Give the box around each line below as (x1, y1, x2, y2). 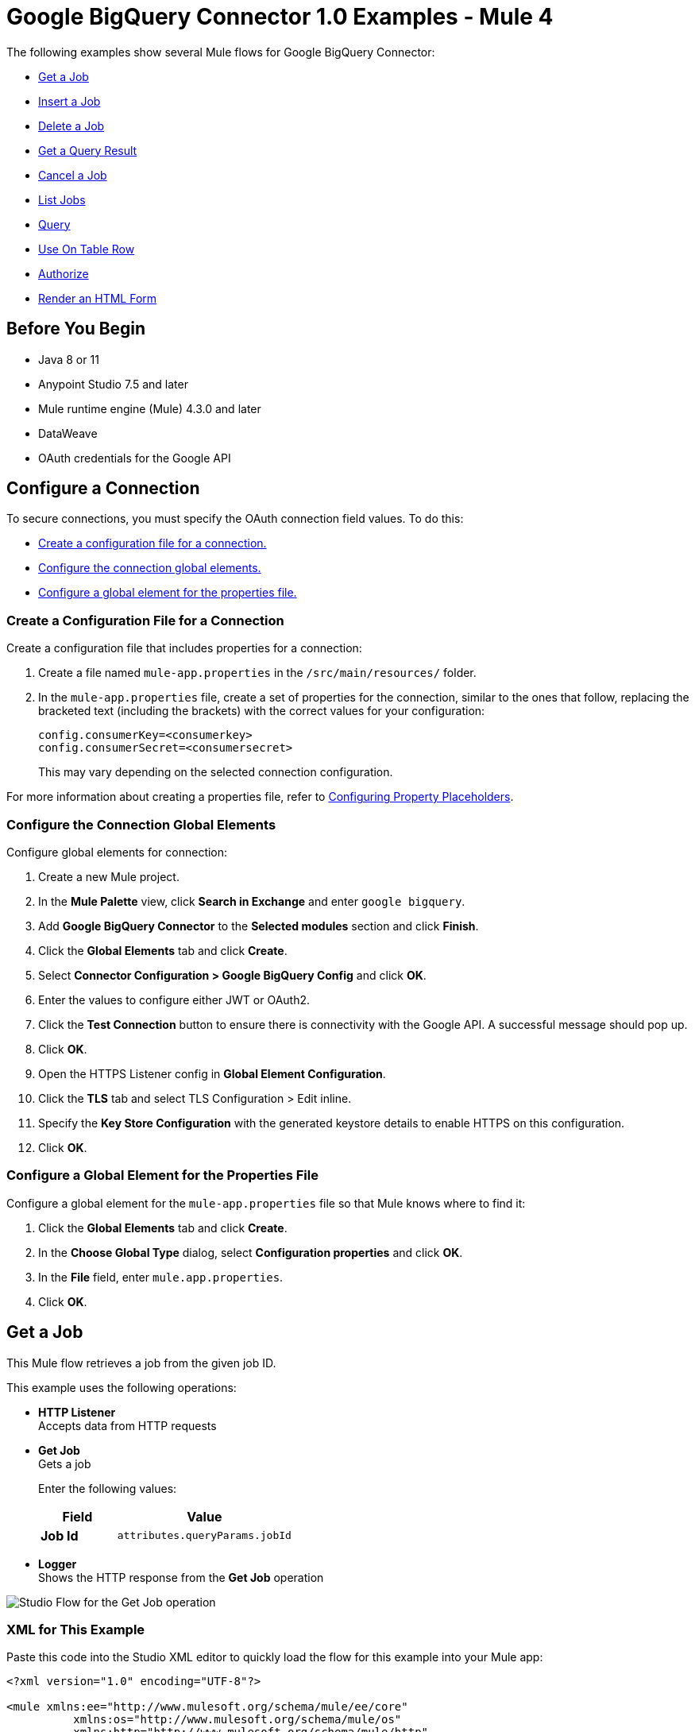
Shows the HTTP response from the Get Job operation (38, 1570, 324, 1584)
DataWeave (38, 426, 98, 440)
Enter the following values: (38, 1481, 177, 1495)
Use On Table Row (38, 242, 135, 256)
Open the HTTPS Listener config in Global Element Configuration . (38, 1066, 386, 1081)
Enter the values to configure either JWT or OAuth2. (38, 992, 311, 1007)
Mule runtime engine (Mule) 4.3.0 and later (38, 401, 261, 416)
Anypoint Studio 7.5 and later (38, 377, 188, 391)
